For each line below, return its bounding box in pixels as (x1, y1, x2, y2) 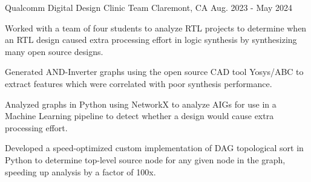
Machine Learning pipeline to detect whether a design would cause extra (5, 109, 274, 122)
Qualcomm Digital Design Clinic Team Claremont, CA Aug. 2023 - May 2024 (5, 1, 292, 13)
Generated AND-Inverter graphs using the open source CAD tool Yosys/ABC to (5, 65, 304, 78)
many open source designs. (5, 45, 103, 57)
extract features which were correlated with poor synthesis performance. (5, 77, 272, 89)
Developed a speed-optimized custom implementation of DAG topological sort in (5, 141, 304, 154)
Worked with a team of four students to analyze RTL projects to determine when (5, 21, 307, 34)
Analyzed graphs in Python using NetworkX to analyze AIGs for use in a (5, 97, 277, 110)
